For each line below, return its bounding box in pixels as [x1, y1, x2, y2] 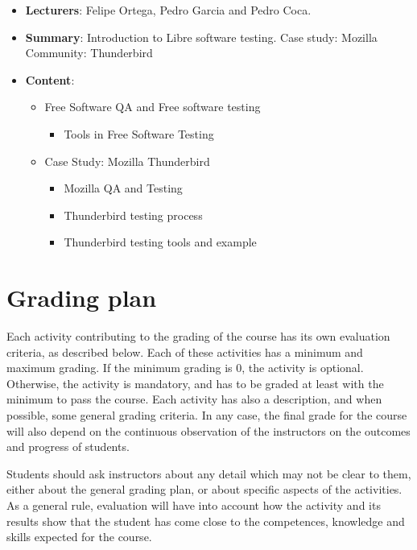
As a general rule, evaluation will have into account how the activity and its [6, 497, 381, 513]
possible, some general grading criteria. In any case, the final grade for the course [6, 407, 407, 424]
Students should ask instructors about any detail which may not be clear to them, [6, 465, 411, 482]
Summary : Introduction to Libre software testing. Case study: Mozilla [25, 28, 378, 45]
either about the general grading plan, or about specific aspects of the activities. [6, 481, 403, 498]
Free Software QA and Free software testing [44, 98, 261, 115]
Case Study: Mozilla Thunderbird [44, 152, 210, 169]
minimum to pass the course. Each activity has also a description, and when [6, 391, 382, 407]
